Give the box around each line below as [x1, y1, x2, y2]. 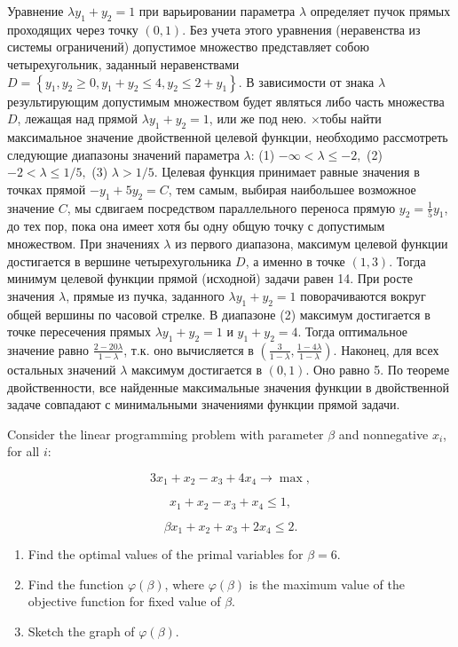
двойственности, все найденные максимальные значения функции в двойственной [7, 377, 450, 396]
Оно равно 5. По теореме [312, 359, 450, 378]
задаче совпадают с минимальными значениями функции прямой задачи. [7, 395, 400, 414]
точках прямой [7, 179, 86, 198]
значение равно [7, 340, 90, 359]
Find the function [28, 574, 124, 593]
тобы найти [320, 109, 382, 128]
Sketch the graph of [28, 622, 135, 641]
